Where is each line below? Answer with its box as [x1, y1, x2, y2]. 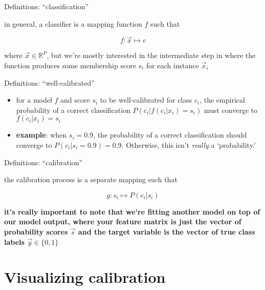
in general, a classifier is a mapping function [4, 18, 142, 29]
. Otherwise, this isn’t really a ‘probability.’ [121, 139, 256, 150]
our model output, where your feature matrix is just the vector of [4, 216, 241, 227]
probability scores [4, 226, 68, 237]
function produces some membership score [4, 60, 136, 70]
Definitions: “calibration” [4, 157, 83, 167]
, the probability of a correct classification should [93, 129, 247, 140]
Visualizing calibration [4, 266, 166, 287]
